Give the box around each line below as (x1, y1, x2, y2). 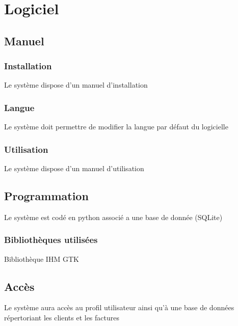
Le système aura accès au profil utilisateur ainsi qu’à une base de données (4, 302, 234, 313)
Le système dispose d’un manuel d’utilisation (4, 163, 144, 173)
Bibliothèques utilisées (4, 233, 98, 246)
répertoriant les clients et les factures (4, 312, 119, 322)
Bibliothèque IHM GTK (4, 253, 79, 264)
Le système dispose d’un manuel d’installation (4, 79, 148, 90)
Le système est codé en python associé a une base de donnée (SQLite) (4, 211, 223, 222)
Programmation (4, 187, 89, 203)
